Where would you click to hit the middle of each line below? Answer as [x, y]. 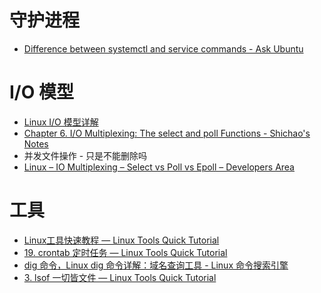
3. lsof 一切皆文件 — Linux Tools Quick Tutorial [120, 277]
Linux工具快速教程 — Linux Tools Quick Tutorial [121, 240]
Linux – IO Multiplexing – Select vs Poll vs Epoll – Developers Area [159, 167]
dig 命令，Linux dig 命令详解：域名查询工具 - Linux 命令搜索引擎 [156, 265]
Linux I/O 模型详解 [61, 122]
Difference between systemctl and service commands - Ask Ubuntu [163, 48]
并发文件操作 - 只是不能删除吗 [85, 155]
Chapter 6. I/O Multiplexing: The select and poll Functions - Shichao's [167, 133]
